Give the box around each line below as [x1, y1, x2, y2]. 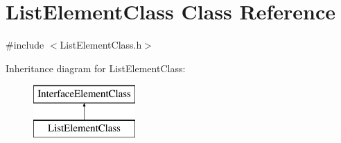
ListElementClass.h [60, 37, 142, 52]
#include [6, 37, 44, 52]
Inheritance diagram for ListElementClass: [6, 60, 186, 75]
